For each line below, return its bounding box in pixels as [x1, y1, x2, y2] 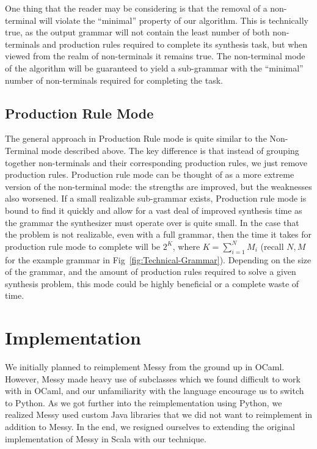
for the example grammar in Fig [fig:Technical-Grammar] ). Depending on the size [5, 253, 312, 266]
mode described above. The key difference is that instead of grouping [41, 144, 299, 156]
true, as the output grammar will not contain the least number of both [5, 26, 270, 38]
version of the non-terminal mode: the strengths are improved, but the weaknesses [5, 180, 312, 192]
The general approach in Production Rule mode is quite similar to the [5, 132, 267, 145]
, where [172, 239, 200, 252]
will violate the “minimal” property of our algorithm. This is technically [39, 13, 308, 26]
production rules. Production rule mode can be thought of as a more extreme [5, 168, 294, 181]
